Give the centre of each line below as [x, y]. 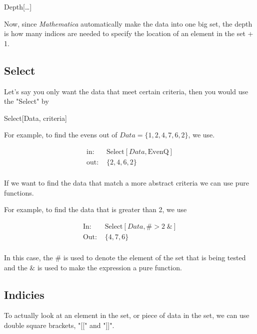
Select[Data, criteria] [35, 118]
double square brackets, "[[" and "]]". [59, 325]
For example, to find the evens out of [61, 135]
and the [16, 267]
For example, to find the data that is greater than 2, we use [95, 209]
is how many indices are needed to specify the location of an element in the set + [129, 33]
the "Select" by [26, 101]
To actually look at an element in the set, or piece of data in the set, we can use [127, 315]
